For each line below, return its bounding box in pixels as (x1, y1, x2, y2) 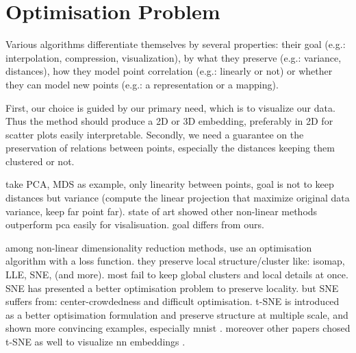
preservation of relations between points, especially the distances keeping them (5, 141, 335, 155)
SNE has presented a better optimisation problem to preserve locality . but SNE (5, 280, 339, 295)
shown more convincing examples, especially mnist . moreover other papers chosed (5, 321, 351, 335)
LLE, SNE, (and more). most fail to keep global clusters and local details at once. (5, 267, 348, 282)
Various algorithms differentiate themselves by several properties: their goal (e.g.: (5, 37, 346, 51)
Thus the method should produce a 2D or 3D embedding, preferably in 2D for (5, 114, 333, 128)
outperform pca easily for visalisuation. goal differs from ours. (5, 217, 264, 232)
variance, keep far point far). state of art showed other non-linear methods (5, 204, 318, 218)
